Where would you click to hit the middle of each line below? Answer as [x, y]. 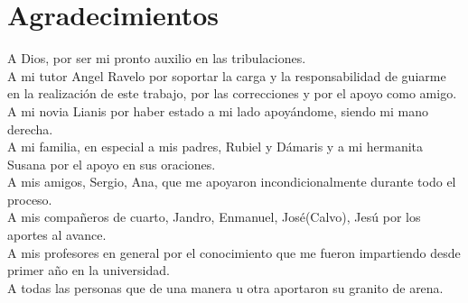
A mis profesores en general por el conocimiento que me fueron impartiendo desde [234, 252]
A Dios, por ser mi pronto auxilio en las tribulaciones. [157, 58]
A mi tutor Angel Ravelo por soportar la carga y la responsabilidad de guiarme [227, 75]
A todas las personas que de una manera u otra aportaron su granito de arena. [225, 287]
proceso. [30, 199]
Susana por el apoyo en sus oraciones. [112, 164]
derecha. [30, 129]
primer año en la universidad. [89, 270]
